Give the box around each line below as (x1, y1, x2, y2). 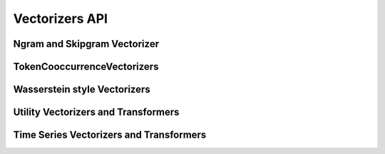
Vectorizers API (13, 11, 108, 26)
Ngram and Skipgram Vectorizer (13, 38, 160, 50)
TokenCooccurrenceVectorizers (13, 61, 159, 73)
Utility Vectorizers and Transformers (13, 106, 180, 118)
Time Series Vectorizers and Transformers (13, 129, 207, 141)
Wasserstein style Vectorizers (13, 83, 151, 96)
